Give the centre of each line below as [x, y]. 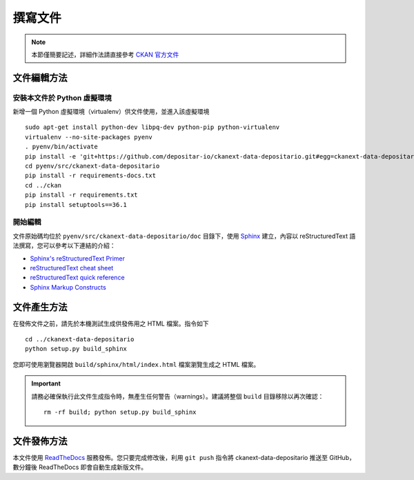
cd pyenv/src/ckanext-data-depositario [92, 166]
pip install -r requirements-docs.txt [91, 176]
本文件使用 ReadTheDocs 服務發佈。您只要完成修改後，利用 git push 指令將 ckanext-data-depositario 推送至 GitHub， [184, 457]
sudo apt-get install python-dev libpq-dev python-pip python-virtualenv [152, 127]
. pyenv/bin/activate [61, 147]
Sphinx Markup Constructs [68, 287]
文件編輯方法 [40, 78]
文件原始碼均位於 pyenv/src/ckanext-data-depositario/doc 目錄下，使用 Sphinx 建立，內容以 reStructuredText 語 [184, 236]
